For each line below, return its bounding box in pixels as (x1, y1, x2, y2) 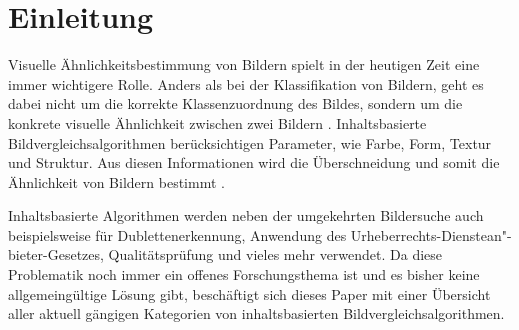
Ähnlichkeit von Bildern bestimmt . (8, 171, 225, 192)
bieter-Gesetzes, (8, 244, 104, 265)
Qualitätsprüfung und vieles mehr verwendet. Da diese (108, 244, 443, 265)
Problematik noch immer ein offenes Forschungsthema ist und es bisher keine (8, 264, 480, 285)
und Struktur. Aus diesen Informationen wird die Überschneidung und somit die (8, 152, 500, 173)
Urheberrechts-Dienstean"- (350, 224, 512, 245)
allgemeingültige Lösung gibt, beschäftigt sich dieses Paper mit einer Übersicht (8, 283, 491, 304)
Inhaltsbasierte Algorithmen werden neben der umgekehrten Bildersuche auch (8, 205, 484, 226)
